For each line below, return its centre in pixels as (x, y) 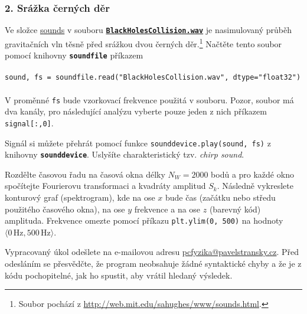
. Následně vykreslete (255, 186)
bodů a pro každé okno (252, 174)
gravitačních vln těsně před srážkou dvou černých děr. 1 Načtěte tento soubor (143, 42)
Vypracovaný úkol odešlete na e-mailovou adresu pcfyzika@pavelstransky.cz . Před (152, 252)
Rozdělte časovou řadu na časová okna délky (85, 174)
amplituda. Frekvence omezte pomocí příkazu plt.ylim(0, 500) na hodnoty (144, 220)
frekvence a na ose (167, 209)
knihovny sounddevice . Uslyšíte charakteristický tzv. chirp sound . (125, 154)
